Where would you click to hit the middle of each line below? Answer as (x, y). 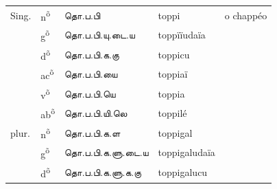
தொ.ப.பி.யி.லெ (96, 113)
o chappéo (246, 15)
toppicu (174, 54)
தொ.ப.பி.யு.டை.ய (100, 35)
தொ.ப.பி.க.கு (92, 54)
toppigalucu (183, 171)
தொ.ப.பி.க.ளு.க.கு (103, 171)
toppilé (172, 113)
